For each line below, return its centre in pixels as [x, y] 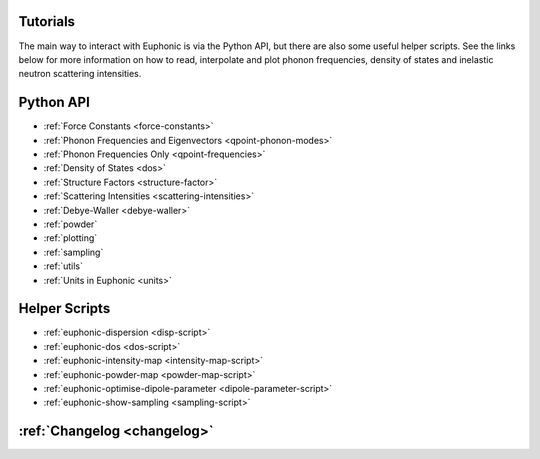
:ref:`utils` [63, 266]
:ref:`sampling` [73, 252]
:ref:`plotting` [70, 238]
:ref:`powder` [70, 224]
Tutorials [46, 21]
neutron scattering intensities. [80, 74]
